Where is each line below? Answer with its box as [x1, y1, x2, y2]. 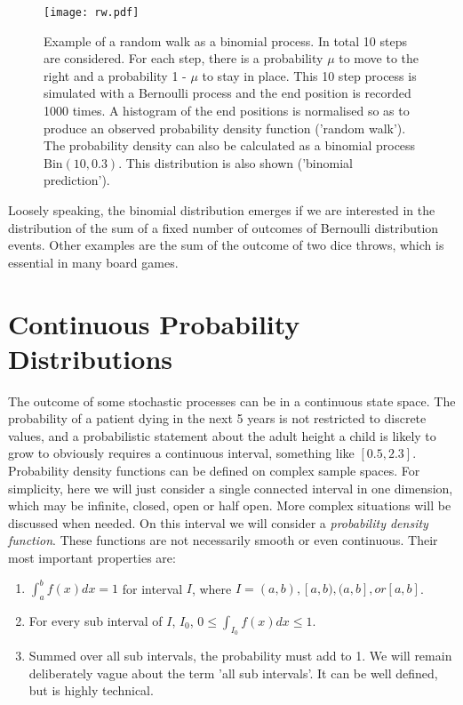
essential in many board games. [8, 252, 179, 271]
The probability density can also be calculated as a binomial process [44, 136, 416, 155]
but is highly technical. [28, 681, 154, 700]
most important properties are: [8, 549, 176, 567]
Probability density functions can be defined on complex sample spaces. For [8, 461, 420, 480]
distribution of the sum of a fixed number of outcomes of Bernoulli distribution [8, 218, 439, 236]
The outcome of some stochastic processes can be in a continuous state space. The [8, 391, 456, 410]
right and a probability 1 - [44, 66, 187, 84]
